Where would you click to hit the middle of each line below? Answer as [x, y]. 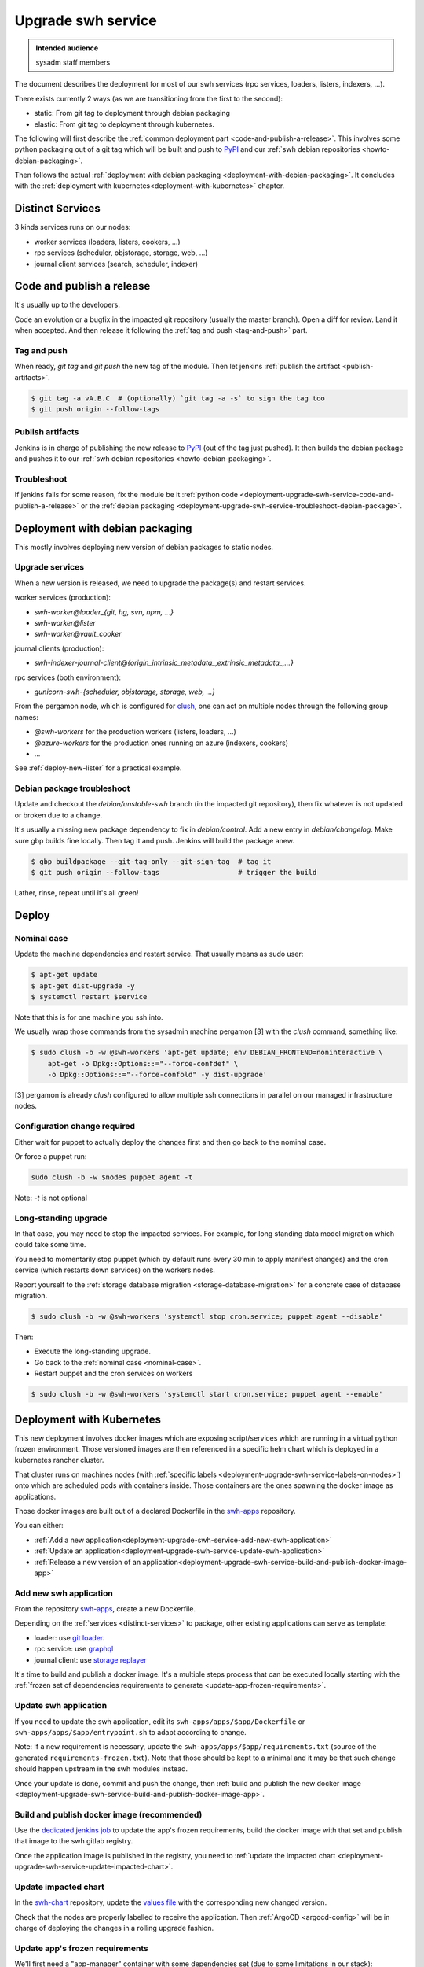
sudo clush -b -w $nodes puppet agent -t [112, 1177]
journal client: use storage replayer [90, 1659]
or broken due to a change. [58, 815]
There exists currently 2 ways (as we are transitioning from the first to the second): [148, 98]
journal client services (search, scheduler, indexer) [116, 264]
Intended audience [67, 48]
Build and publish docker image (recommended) [108, 1814]
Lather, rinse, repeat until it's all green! [77, 892]
